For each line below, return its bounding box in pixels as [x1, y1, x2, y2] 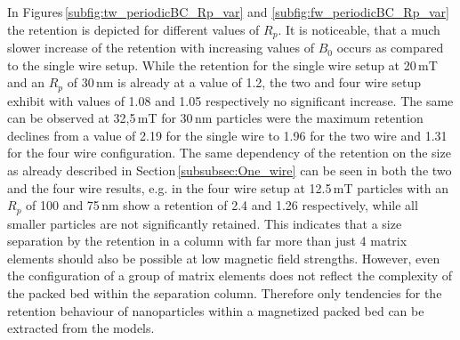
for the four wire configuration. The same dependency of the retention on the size [7, 143, 451, 162]
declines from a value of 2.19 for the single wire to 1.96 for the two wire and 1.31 [7, 125, 448, 144]
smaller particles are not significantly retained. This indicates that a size [7, 214, 402, 232]
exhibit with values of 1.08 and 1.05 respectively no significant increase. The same [7, 91, 454, 109]
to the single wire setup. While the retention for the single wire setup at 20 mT [7, 55, 438, 74]
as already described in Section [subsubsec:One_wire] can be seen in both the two [7, 161, 452, 180]
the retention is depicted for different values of [7, 20, 260, 38]
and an [7, 73, 45, 92]
